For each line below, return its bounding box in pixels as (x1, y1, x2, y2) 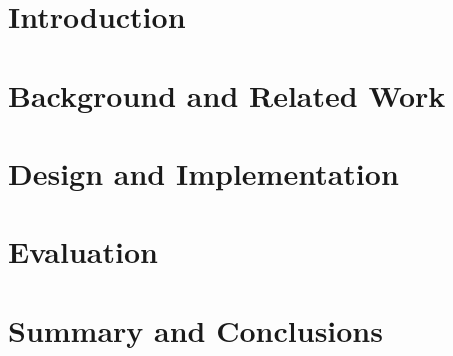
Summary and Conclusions (8, 309, 383, 350)
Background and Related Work (8, 74, 446, 115)
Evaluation (8, 231, 158, 272)
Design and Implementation (8, 152, 399, 193)
